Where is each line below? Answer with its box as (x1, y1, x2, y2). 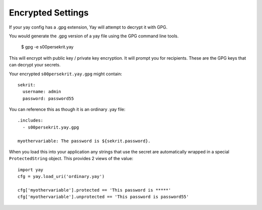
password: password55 (22, 96, 74, 101)
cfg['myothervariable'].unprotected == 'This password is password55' (17, 194, 189, 200)
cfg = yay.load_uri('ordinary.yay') (17, 174, 105, 179)
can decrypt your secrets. (9, 62, 61, 68)
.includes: (17, 118, 44, 123)
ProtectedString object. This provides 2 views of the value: (9, 156, 133, 162)
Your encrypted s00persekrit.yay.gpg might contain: (9, 71, 122, 77)
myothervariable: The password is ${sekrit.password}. (17, 138, 151, 144)
